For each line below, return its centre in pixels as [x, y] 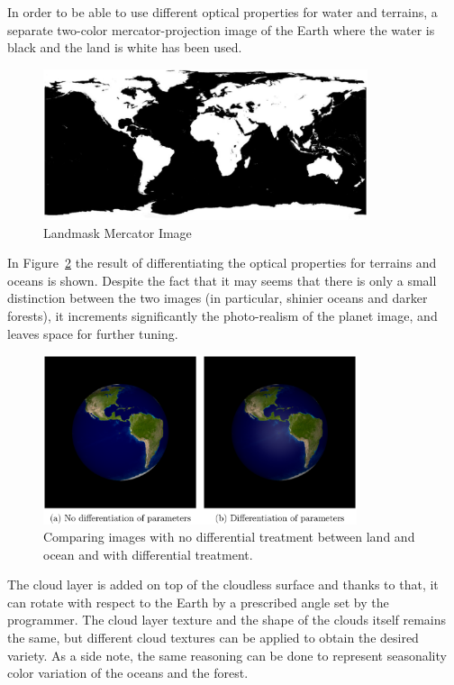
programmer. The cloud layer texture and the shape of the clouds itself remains [227, 620]
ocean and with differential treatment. [148, 554]
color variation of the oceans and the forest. [128, 673]
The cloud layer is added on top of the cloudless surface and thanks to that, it [223, 585]
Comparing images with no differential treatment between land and [229, 537]
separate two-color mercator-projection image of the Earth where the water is [221, 29]
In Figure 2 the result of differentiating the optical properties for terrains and [222, 263]
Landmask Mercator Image [118, 232]
